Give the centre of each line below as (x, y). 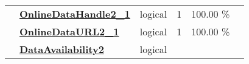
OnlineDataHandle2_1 (75, 14)
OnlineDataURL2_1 (69, 31)
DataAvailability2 (62, 49)
